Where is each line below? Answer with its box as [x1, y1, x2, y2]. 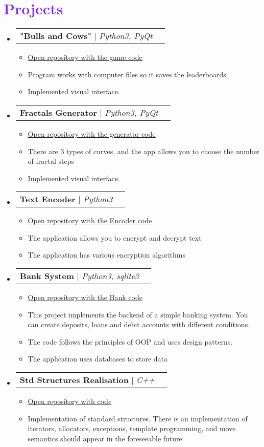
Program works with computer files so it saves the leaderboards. [28, 69, 228, 79]
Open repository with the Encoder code [28, 215, 152, 226]
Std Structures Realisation [19, 374, 129, 386]
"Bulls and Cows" [19, 30, 92, 42]
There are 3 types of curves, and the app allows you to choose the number [28, 145, 260, 156]
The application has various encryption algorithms [28, 249, 185, 260]
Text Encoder [19, 193, 76, 205]
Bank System [19, 270, 75, 282]
